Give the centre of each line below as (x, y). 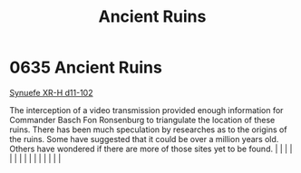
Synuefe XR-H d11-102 (51, 92)
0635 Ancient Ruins (86, 67)
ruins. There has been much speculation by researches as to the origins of (148, 130)
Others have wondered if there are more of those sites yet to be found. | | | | (151, 149)
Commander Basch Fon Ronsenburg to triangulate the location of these (142, 120)
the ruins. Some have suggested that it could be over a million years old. (144, 139)
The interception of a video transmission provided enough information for (146, 110)
